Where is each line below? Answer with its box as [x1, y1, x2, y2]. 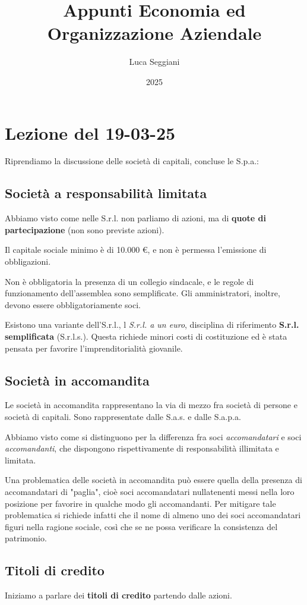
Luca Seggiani [129, 55, 180, 68]
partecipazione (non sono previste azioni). [5, 223, 164, 236]
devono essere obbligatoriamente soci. [5, 298, 141, 311]
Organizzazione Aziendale [47, 21, 262, 45]
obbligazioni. [5, 255, 51, 268]
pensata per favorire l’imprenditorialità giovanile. [5, 341, 183, 354]
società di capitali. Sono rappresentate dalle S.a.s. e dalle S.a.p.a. [5, 410, 241, 422]
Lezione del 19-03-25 [5, 120, 176, 145]
